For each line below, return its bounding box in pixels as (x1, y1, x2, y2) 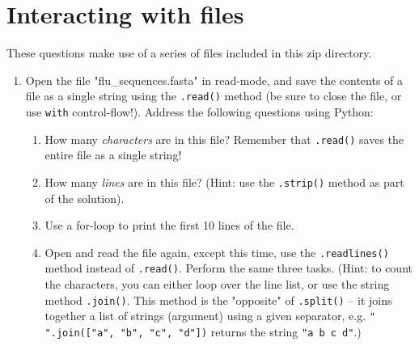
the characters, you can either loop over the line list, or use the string (44, 276, 390, 293)
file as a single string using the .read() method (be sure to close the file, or (25, 87, 402, 104)
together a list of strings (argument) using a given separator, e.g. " (44, 307, 375, 324)
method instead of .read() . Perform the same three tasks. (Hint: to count (44, 259, 413, 276)
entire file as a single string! (44, 146, 182, 163)
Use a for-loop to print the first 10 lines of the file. (44, 217, 294, 234)
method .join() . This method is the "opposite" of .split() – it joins (44, 291, 392, 308)
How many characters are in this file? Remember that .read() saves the (44, 130, 404, 147)
